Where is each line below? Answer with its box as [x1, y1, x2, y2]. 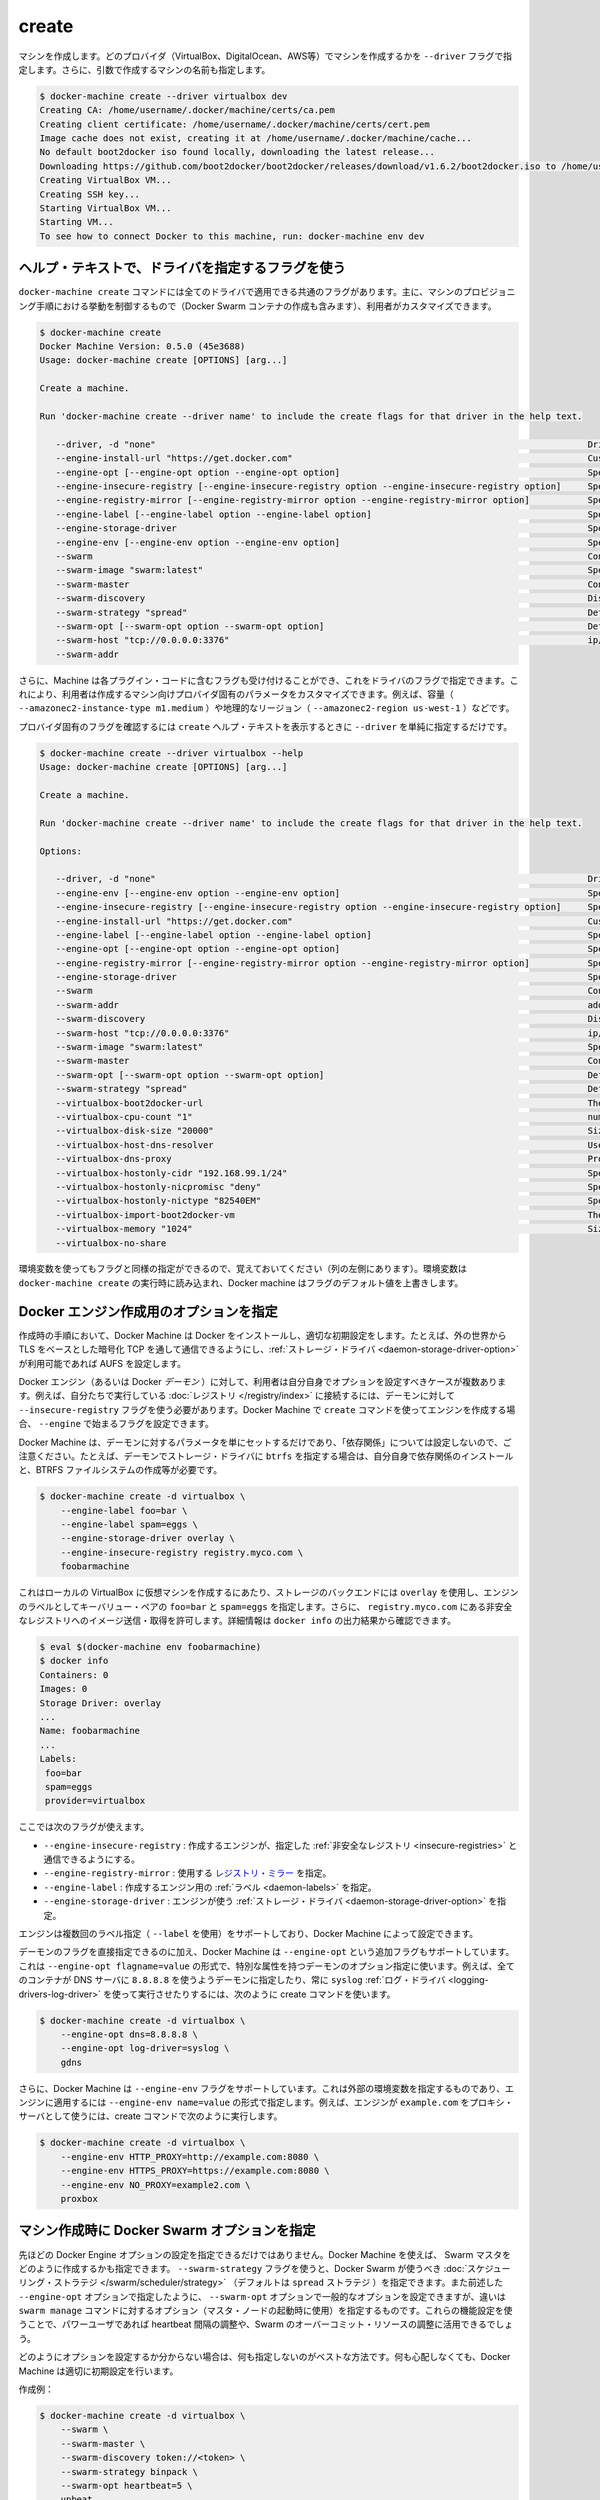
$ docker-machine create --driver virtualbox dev [39, 90, 288, 102]
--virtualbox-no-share [55, 1237, 167, 1249]
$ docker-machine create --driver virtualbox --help [39, 747, 304, 759]
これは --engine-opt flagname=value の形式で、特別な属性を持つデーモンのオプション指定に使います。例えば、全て [18, 1960, 515, 1972]
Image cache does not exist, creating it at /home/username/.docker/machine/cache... [39, 133, 472, 144]
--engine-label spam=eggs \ [60, 1519, 199, 1530]
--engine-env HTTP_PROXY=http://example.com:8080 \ [60, 2151, 320, 2162]
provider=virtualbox [45, 1795, 146, 1807]
